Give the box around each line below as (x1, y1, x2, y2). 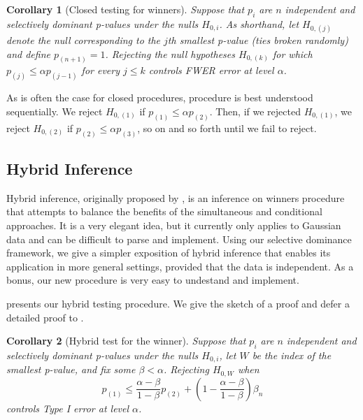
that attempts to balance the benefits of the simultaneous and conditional (6, 204, 322, 219)
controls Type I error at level (6, 400, 129, 415)
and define (6, 46, 50, 61)
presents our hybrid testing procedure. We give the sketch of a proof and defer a (6, 296, 350, 310)
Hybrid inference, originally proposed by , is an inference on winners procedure (6, 190, 345, 205)
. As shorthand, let (219, 16, 299, 31)
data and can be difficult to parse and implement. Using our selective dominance (6, 231, 352, 246)
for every (81, 63, 120, 78)
